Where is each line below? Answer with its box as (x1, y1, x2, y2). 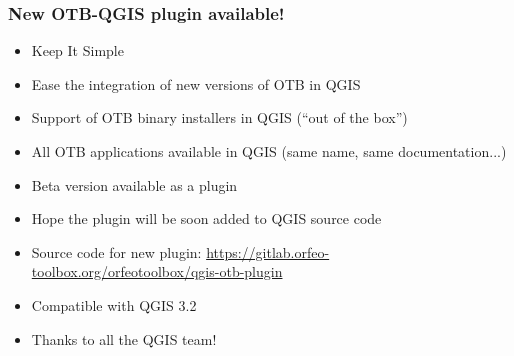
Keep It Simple (31, 40, 124, 61)
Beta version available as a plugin (31, 174, 238, 195)
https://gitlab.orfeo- (206, 241, 330, 262)
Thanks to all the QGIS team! (31, 328, 217, 349)
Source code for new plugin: (31, 241, 202, 262)
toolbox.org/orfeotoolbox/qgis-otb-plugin (31, 261, 283, 282)
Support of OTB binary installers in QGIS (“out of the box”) (31, 107, 408, 128)
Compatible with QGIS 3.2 (31, 294, 197, 315)
